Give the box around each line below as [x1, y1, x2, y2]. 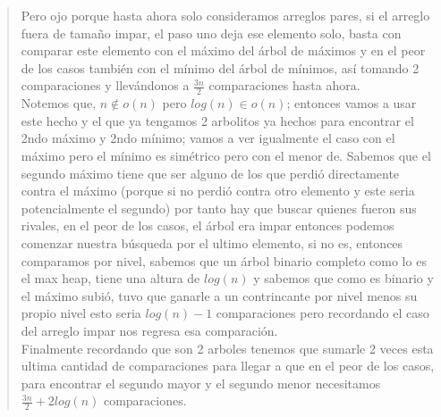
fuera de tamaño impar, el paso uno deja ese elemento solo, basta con [21, 23, 402, 42]
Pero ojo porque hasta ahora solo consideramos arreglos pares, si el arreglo [21, 6, 430, 24]
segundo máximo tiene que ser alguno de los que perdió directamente [21, 163, 400, 182]
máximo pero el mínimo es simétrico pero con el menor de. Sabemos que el [21, 146, 431, 164]
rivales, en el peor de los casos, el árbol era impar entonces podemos [21, 216, 394, 235]
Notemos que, [21, 94, 97, 113]
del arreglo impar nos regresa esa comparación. [21, 321, 278, 339]
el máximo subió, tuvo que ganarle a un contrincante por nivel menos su [21, 286, 418, 304]
